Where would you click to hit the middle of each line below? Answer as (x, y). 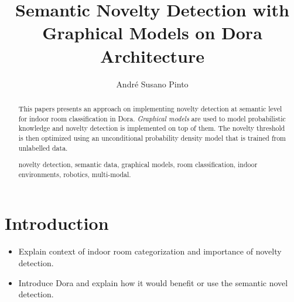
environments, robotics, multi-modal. (75, 174)
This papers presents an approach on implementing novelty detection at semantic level (150, 108)
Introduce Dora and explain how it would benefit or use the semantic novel (153, 282)
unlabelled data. (43, 147)
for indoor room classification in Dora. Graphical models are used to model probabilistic (152, 118)
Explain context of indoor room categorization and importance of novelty (150, 251)
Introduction (57, 223)
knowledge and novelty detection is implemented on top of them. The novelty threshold (152, 128)
